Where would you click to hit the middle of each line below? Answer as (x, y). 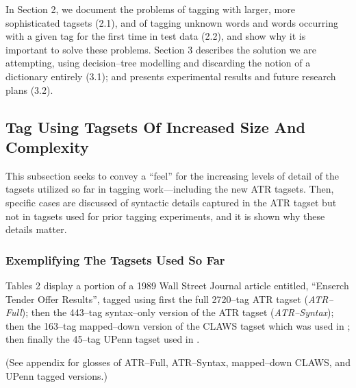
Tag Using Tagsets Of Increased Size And (155, 126)
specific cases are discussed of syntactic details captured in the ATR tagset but (171, 202)
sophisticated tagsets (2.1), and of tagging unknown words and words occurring (172, 22)
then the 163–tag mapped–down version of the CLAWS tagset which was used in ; (178, 325)
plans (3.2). (29, 89)
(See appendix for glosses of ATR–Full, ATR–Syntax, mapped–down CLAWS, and (178, 362)
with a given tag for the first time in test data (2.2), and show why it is (156, 36)
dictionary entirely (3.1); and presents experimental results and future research (171, 76)
